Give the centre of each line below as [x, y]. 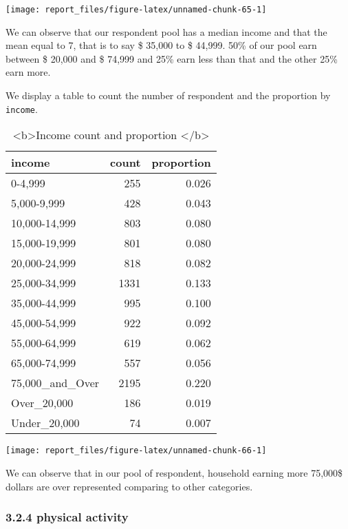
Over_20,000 [42, 403]
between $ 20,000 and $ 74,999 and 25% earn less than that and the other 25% [172, 58]
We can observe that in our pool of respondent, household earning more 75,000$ [174, 472]
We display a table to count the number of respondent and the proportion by [168, 95]
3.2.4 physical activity [67, 517]
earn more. [28, 72]
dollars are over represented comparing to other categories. [129, 486]
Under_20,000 [45, 423]
